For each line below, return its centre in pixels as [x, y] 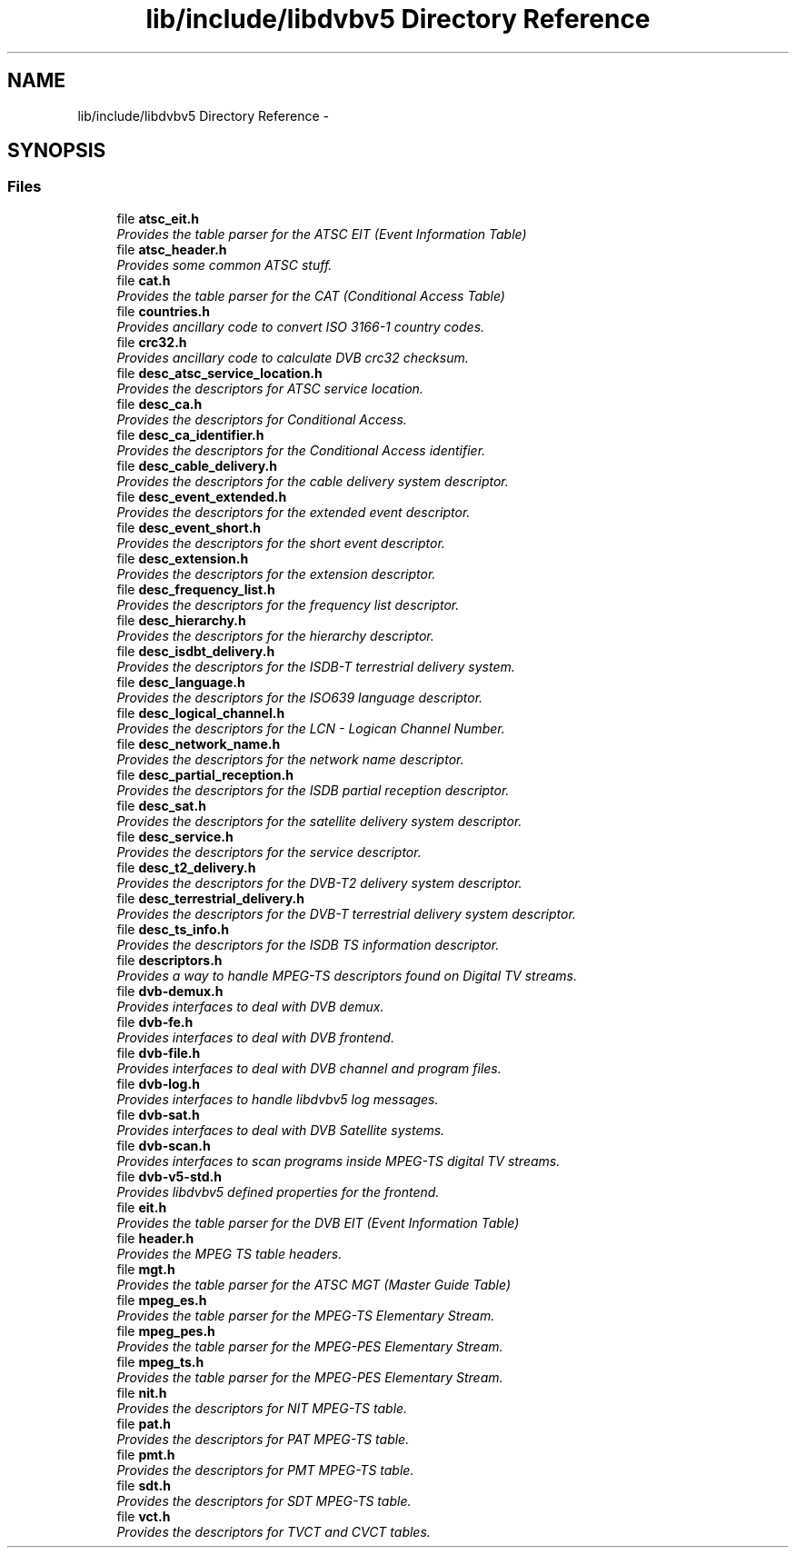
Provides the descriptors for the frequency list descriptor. [288, 604]
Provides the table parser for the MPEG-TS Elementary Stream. [306, 1315]
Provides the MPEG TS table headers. [229, 1253]
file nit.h [142, 1392]
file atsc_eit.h [158, 218]
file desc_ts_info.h [173, 929]
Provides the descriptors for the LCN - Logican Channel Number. [311, 728]
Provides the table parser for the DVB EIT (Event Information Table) [318, 1222]
